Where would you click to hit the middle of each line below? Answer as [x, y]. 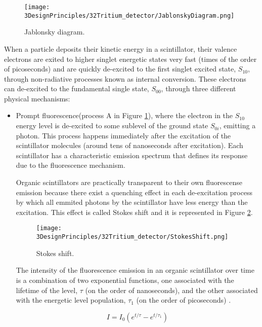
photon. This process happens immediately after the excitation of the [123, 135]
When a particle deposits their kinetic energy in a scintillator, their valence [121, 48]
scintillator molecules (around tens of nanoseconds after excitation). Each [129, 145]
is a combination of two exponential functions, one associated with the [125, 280]
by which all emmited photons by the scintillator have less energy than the [132, 202]
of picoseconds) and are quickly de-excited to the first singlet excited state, [120, 69]
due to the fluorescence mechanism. [71, 165]
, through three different [199, 88]
